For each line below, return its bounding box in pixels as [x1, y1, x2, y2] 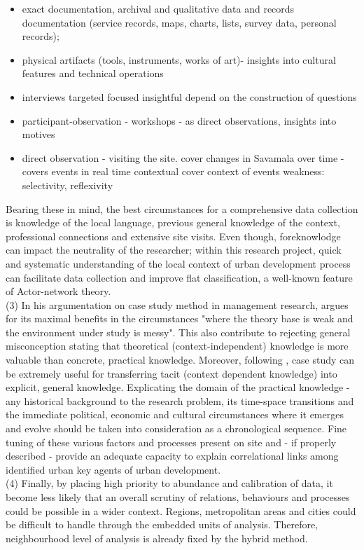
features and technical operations [22, 66, 164, 81]
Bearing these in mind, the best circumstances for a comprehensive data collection [6, 201, 358, 216]
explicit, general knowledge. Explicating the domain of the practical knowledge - [6, 380, 350, 394]
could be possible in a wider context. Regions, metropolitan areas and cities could [6, 503, 356, 518]
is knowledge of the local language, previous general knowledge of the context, [6, 215, 340, 230]
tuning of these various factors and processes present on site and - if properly [6, 434, 337, 449]
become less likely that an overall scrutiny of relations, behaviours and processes [6, 490, 350, 504]
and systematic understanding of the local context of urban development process [6, 256, 351, 270]
